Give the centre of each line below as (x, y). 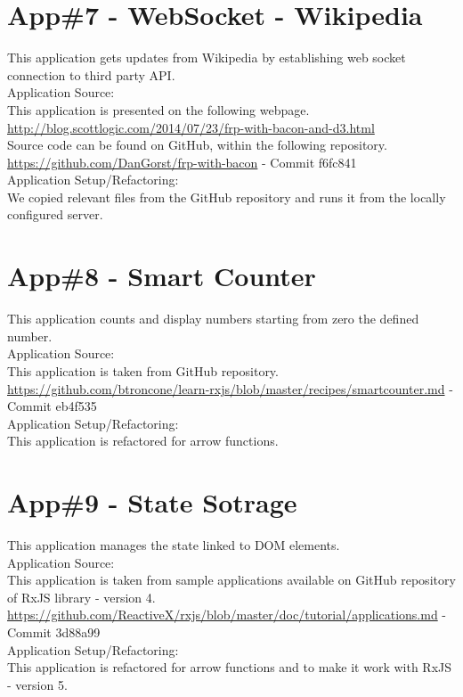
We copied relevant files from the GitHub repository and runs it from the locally (227, 197)
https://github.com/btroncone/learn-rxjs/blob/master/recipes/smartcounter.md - (230, 388)
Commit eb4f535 (52, 406)
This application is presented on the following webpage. (158, 109)
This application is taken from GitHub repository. (143, 370)
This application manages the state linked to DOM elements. (174, 545)
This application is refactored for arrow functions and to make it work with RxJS (230, 667)
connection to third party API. (91, 74)
